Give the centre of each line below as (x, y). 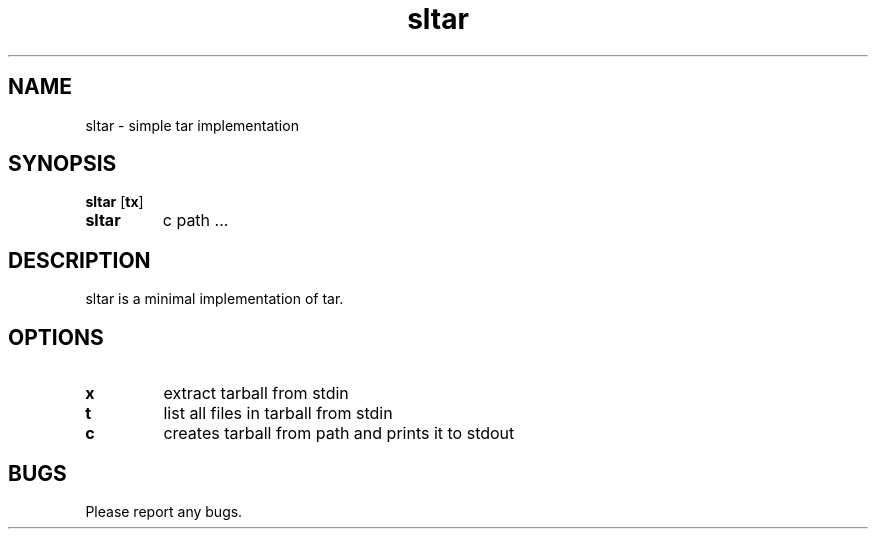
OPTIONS (56, 337)
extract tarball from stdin (256, 393)
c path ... (195, 220)
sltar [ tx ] (114, 202)
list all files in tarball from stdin (278, 413)
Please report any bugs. (164, 511)
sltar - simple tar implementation (192, 125)
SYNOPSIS (62, 164)
